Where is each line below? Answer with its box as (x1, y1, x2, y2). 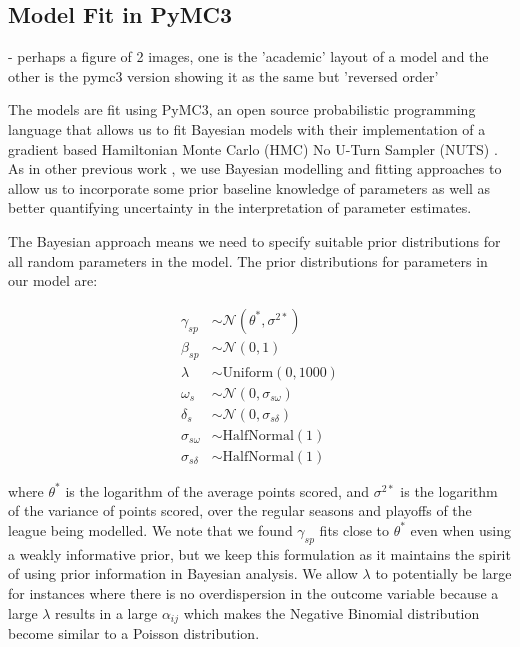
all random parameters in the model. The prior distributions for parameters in (8, 250, 488, 271)
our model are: (8, 270, 98, 291)
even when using (410, 519, 511, 540)
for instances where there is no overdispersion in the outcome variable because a (8, 582, 499, 603)
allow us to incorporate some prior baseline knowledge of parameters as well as (8, 177, 491, 198)
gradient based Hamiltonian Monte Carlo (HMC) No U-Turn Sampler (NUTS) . (8, 138, 498, 159)
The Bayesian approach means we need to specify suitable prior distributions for (8, 230, 501, 251)
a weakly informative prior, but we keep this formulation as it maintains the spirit (8, 543, 511, 564)
